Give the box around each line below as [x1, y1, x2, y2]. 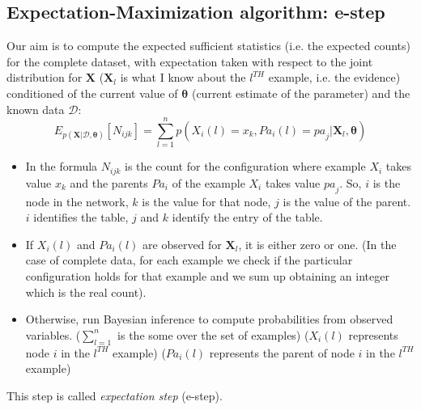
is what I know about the [120, 69, 246, 86]
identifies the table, [33, 209, 129, 226]
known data [6, 100, 65, 117]
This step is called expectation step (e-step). [6, 387, 223, 404]
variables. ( [25, 326, 81, 343]
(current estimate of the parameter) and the [191, 84, 410, 101]
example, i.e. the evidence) [268, 69, 401, 86]
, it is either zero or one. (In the [238, 235, 397, 252]
